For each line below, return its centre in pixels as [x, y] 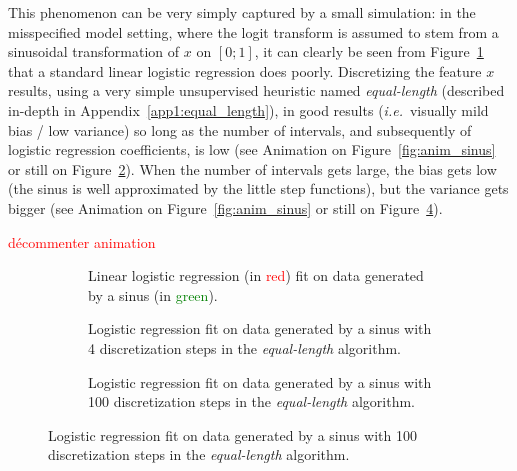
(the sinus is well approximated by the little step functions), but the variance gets [258, 188]
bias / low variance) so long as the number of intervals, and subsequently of [240, 129]
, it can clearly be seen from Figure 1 [369, 51]
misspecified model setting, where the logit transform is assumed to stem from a [253, 31]
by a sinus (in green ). [153, 294]
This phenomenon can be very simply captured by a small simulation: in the [242, 12]
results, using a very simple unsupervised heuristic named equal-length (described [256, 90]
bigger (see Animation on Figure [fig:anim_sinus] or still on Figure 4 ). [225, 207]
